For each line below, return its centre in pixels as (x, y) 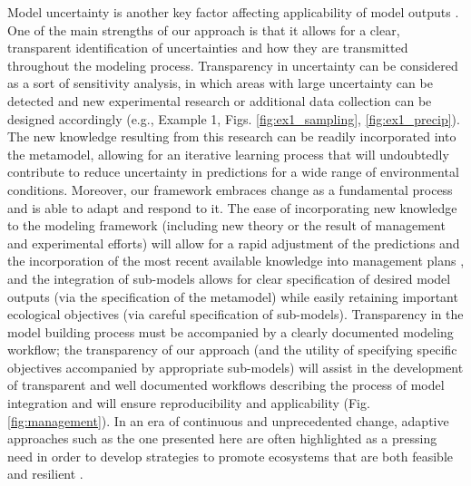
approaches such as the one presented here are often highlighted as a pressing (222, 438)
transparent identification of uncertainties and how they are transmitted (208, 48)
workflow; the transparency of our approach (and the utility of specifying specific (232, 350)
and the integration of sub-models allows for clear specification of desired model (229, 278)
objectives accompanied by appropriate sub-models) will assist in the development (235, 367)
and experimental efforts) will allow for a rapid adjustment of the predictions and (234, 243)
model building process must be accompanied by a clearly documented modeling (231, 331)
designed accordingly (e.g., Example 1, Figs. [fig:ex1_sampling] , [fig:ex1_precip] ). (234, 118)
